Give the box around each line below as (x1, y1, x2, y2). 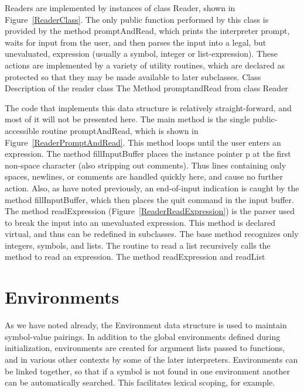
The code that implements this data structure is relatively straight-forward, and (5, 101, 292, 114)
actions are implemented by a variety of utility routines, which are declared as (5, 59, 285, 71)
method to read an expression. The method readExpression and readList (5, 250, 265, 263)
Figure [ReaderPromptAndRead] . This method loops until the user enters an (5, 136, 281, 148)
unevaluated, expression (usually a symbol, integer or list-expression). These (5, 47, 278, 60)
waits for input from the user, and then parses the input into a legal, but (5, 36, 267, 48)
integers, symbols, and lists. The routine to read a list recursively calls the (5, 239, 271, 251)
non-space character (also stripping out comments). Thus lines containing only (5, 159, 286, 171)
